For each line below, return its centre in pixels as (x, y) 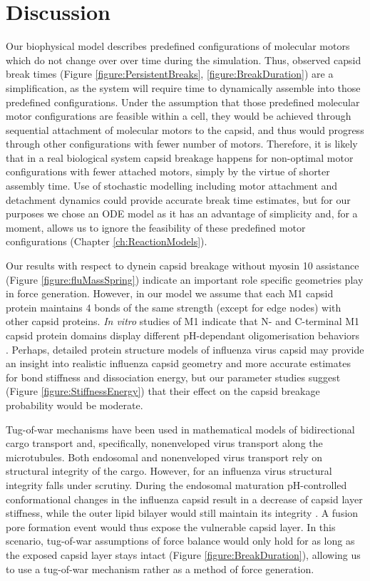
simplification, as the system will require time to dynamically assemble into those (183, 87)
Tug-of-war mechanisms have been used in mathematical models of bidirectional (180, 429)
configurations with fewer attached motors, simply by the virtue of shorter (168, 171)
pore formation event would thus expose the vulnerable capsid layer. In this (171, 526)
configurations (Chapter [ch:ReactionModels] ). (107, 241)
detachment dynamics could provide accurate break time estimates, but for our (178, 199)
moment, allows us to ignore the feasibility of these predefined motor (156, 227)
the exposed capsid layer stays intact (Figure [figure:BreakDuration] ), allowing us (183, 554)
